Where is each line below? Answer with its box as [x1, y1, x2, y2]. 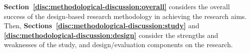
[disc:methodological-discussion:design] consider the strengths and [4, 30, 219, 40]
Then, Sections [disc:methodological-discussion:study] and [4, 20, 200, 31]
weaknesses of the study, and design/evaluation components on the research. [4, 39, 233, 50]
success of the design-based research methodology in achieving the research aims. [4, 11, 247, 21]
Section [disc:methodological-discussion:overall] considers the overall [4, 1, 230, 11]
